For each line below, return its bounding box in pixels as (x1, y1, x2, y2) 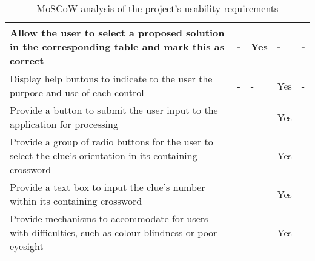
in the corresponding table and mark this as (10, 39, 224, 53)
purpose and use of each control (10, 85, 144, 99)
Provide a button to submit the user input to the (10, 103, 218, 117)
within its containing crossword (10, 194, 142, 208)
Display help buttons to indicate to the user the (10, 71, 213, 85)
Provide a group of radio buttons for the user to (10, 134, 213, 148)
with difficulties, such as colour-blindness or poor (10, 225, 217, 239)
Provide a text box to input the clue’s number (10, 180, 205, 194)
